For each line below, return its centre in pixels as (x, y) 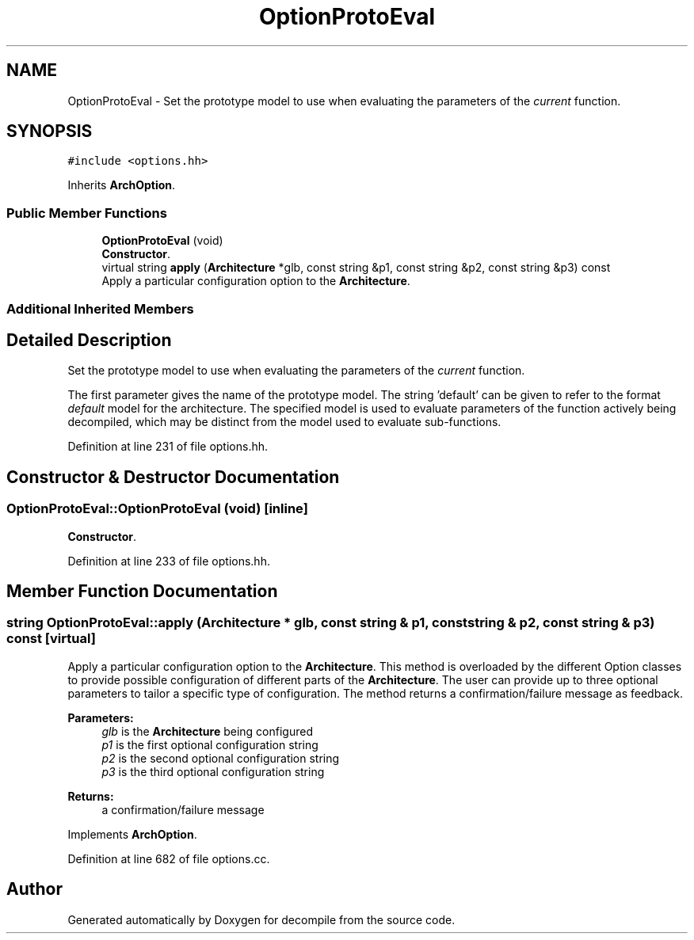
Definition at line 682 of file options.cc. (169, 858)
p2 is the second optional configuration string (221, 758)
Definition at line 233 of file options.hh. (169, 561)
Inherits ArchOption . (122, 185)
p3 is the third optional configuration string (213, 771)
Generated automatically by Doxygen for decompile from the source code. (261, 919)
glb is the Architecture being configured (207, 731)
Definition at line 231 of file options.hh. (168, 447)
